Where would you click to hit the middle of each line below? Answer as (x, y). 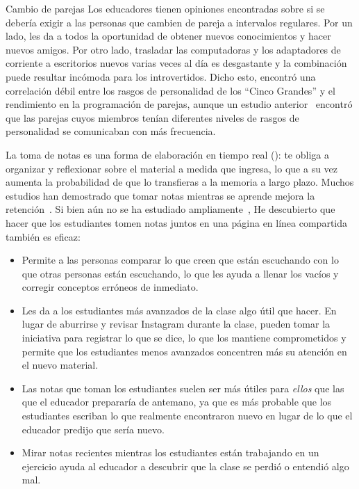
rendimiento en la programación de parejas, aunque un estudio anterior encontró (179, 104)
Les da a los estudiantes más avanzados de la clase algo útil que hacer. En (179, 310)
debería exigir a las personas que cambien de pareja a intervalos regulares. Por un (179, 22)
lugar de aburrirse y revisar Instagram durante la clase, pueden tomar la (176, 324)
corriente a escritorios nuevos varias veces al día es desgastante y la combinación (176, 63)
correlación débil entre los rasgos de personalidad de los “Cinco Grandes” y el (170, 90)
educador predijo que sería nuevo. (93, 429)
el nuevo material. (60, 365)
